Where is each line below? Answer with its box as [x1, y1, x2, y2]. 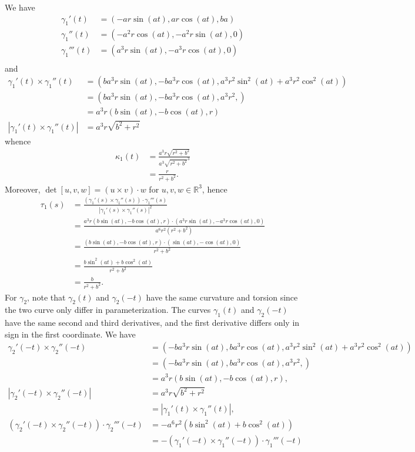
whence [5, 134, 31, 147]
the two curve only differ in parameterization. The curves [5, 303, 211, 316]
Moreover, [5, 183, 41, 195]
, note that [27, 291, 66, 303]
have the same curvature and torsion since [146, 291, 298, 303]
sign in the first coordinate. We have [5, 328, 136, 340]
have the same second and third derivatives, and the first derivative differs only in [5, 316, 300, 329]
